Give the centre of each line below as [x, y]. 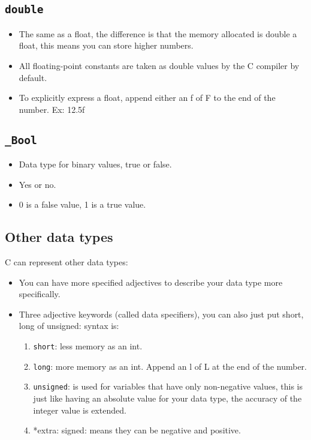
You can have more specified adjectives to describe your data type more [151, 282]
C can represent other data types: [67, 262]
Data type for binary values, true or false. [95, 164]
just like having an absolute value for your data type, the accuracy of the [167, 398]
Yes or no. [37, 184]
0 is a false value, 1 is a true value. [82, 204]
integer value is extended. [80, 410]
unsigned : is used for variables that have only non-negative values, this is [168, 386]
